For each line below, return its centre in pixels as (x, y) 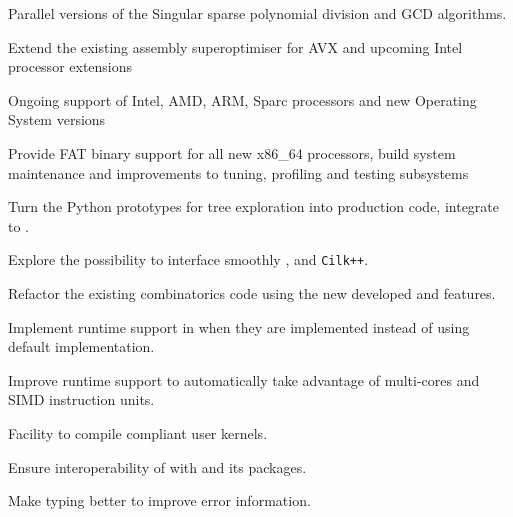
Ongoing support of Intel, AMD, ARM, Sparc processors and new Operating (242, 99)
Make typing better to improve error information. (159, 500)
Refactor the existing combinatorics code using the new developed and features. (252, 293)
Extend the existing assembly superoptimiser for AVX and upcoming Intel (235, 46)
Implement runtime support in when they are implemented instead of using (239, 326)
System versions (57, 119)
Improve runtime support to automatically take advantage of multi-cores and (244, 379)
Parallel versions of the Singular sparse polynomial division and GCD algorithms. (257, 13)
